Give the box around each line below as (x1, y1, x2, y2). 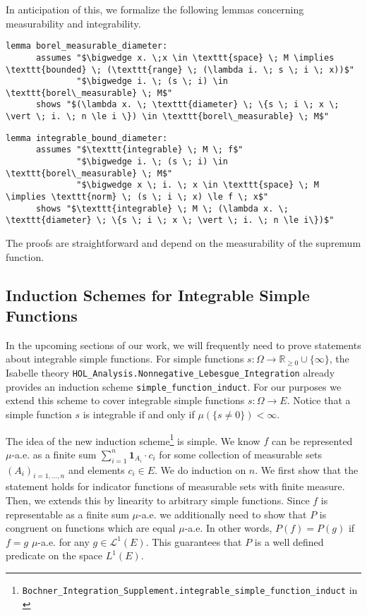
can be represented (271, 433, 353, 448)
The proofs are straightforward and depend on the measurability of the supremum (6, 236, 361, 250)
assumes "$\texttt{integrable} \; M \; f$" (35, 145, 243, 155)
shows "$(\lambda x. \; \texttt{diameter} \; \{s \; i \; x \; (35, 99, 339, 110)
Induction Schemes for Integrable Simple (6, 284, 310, 305)
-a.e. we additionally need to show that (138, 506, 307, 521)
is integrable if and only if (83, 406, 195, 421)
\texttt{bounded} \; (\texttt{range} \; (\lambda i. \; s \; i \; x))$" (6, 64, 354, 75)
